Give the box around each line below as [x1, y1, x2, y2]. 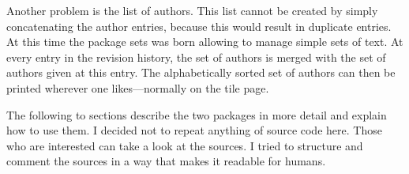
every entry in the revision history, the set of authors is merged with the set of [6, 48, 386, 65]
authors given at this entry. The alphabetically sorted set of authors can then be [6, 64, 396, 81]
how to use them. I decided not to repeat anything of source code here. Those [6, 122, 382, 138]
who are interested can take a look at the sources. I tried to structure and [6, 137, 363, 153]
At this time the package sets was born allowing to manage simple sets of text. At [6, 33, 403, 50]
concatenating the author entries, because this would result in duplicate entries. [6, 17, 392, 34]
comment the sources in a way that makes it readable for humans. [6, 153, 326, 169]
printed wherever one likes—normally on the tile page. [6, 79, 269, 96]
